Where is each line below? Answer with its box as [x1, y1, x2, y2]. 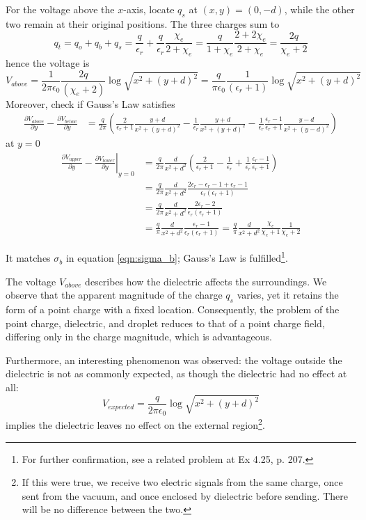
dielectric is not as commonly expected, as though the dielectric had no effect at [6, 366, 347, 381]
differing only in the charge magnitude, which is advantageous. [6, 329, 272, 344]
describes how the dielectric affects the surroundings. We [85, 274, 327, 288]
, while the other [284, 2, 355, 16]
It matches [6, 251, 51, 265]
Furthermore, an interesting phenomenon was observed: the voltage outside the [6, 352, 342, 367]
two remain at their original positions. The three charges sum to [6, 16, 280, 31]
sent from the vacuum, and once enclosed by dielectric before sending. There [22, 488, 348, 503]
